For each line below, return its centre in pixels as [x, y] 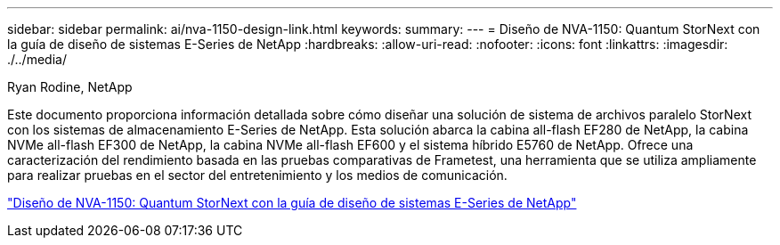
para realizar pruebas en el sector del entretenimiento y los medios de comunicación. [257, 175]
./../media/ [37, 59]
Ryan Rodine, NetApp [70, 87]
